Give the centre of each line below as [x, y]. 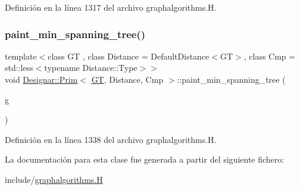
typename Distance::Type [91, 68]
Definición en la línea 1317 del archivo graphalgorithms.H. [111, 7]
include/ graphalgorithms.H [54, 179]
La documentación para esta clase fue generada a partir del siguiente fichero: [145, 159]
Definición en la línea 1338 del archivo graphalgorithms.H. [111, 139]
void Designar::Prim [41, 79]
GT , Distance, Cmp [127, 79]
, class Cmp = [270, 56]
